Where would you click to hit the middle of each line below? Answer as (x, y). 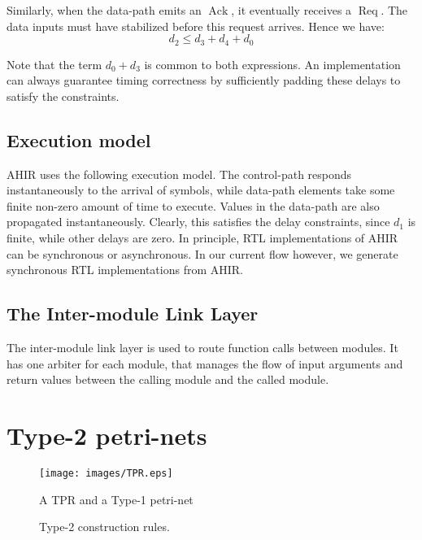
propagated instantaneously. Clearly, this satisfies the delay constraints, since (198, 222)
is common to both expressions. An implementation (272, 64)
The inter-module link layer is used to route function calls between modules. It (202, 347)
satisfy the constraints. (63, 96)
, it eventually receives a (291, 10)
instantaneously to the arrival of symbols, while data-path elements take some (201, 190)
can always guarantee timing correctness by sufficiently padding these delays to (204, 80)
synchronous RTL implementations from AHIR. (125, 270)
